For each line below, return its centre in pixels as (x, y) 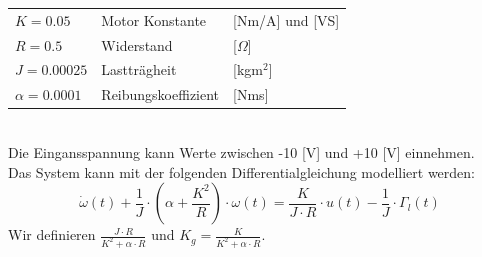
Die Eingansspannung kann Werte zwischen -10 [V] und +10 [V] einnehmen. (241, 151)
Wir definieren (52, 234)
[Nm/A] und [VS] (286, 19)
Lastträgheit (139, 69)
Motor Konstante (154, 19)
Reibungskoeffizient (160, 94)
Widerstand (137, 44)
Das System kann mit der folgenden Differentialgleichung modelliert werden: (241, 171)
